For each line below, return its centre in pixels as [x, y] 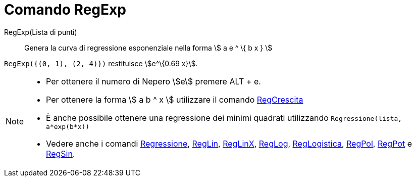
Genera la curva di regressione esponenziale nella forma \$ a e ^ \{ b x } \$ [148, 48]
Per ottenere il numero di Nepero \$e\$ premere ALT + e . [153, 81]
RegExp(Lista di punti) [41, 32]
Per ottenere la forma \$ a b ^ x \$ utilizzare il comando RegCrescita [175, 99]
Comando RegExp [65, 10]
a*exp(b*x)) [68, 126]
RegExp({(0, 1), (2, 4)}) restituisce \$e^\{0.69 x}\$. [101, 63]
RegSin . [61, 153]
